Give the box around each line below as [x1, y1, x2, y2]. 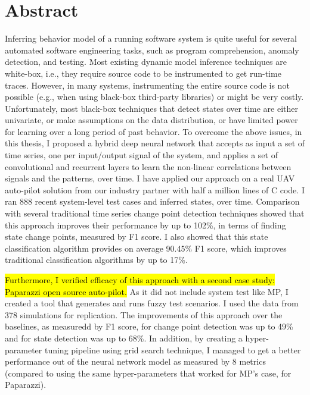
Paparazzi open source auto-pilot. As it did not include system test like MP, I [5, 285, 289, 297]
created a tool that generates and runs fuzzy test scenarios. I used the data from [5, 297, 299, 309]
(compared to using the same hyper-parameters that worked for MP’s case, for [5, 366, 292, 379]
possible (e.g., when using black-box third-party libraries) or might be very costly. [5, 90, 304, 103]
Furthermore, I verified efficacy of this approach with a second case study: [5, 274, 275, 286]
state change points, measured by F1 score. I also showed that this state [5, 230, 268, 243]
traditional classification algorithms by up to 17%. [5, 253, 188, 266]
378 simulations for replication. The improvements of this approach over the [5, 308, 283, 321]
